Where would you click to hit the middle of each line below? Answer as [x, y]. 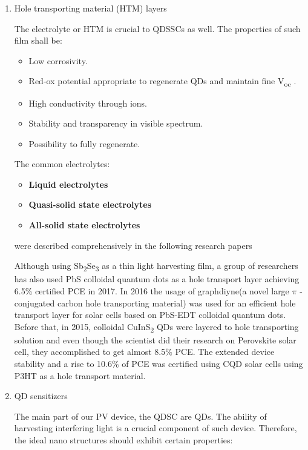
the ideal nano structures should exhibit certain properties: [123, 440]
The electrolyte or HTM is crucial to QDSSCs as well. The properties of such [157, 28]
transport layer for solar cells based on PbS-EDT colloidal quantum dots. [150, 315]
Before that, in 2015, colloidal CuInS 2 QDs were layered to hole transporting [156, 327]
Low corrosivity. [58, 60]
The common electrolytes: [62, 164]
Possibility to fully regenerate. [84, 143]
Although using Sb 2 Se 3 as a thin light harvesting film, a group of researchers [156, 266]
